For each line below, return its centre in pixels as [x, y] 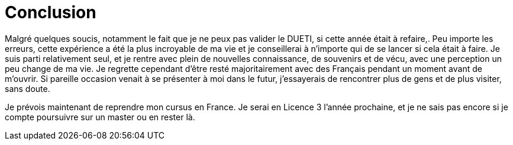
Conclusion [51, 12]
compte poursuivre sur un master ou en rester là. [100, 117]
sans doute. [28, 88]
